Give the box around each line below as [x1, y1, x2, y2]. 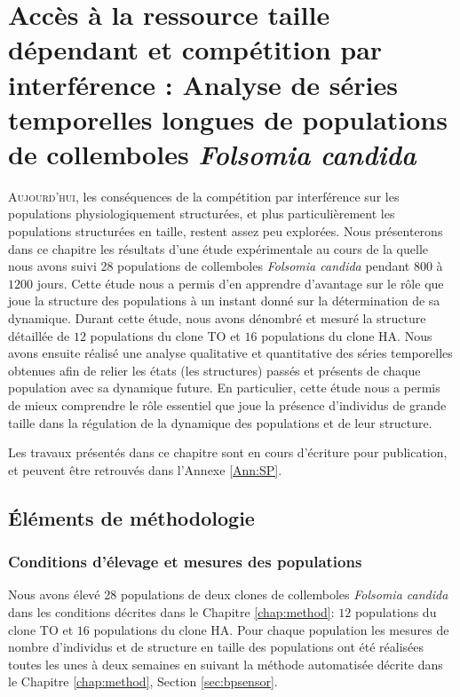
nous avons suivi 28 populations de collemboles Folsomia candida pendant [8, 257, 410, 275]
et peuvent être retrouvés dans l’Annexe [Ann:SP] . [8, 460, 282, 479]
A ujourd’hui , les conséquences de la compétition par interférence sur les [8, 186, 400, 205]
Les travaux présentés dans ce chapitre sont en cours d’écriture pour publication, [8, 443, 448, 462]
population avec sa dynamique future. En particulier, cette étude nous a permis [8, 378, 440, 397]
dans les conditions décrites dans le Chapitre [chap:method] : [8, 602, 335, 621]
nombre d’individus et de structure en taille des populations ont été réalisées [8, 638, 424, 656]
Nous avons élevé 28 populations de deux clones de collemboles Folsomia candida [8, 585, 448, 604]
